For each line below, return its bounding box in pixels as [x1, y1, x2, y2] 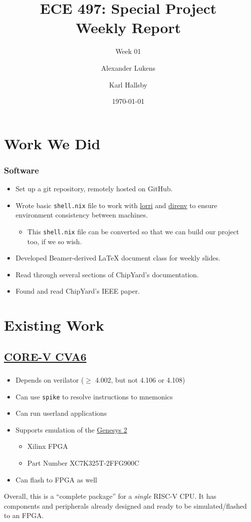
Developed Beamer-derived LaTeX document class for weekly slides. [15, 253, 220, 263]
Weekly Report [75, 17, 181, 38]
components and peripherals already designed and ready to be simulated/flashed [4, 500, 247, 511]
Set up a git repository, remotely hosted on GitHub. [15, 183, 173, 194]
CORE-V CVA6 [4, 348, 87, 364]
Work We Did [4, 133, 101, 153]
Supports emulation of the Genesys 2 [15, 424, 127, 435]
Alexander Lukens [101, 62, 155, 73]
